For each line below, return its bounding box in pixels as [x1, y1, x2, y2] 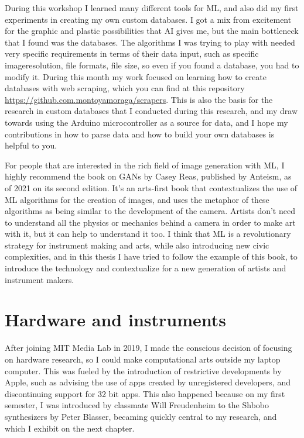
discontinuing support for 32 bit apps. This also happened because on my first [5, 387, 285, 399]
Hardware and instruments [5, 308, 226, 332]
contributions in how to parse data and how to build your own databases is [5, 127, 275, 140]
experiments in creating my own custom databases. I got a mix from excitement [5, 13, 292, 25]
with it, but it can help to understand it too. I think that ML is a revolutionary [5, 227, 291, 240]
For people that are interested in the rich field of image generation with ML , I [5, 158, 285, 171]
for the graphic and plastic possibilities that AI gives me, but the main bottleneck [5, 25, 299, 37]
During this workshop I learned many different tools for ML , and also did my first [5, 2, 299, 13]
